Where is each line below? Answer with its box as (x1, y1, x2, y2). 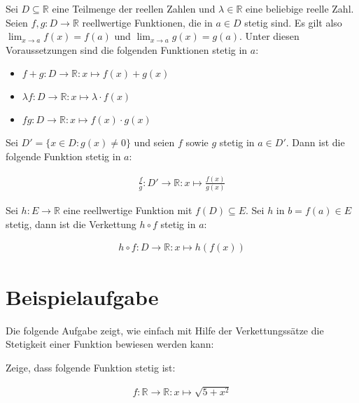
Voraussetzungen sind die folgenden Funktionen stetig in (6, 42, 248, 57)
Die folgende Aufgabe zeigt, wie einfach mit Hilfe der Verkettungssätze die (6, 323, 324, 337)
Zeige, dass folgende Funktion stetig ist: (6, 360, 176, 374)
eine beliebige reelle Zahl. (245, 1, 354, 15)
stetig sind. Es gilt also (244, 15, 342, 29)
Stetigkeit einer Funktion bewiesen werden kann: (6, 337, 214, 351)
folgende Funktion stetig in (6, 148, 121, 163)
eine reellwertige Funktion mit (63, 203, 192, 218)
